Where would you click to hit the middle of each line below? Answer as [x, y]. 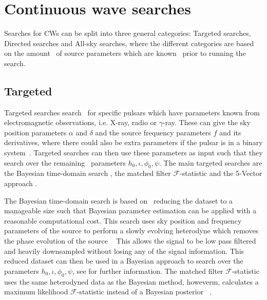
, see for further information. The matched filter [148, 271]
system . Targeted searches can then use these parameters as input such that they [133, 153]
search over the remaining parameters [65, 162]
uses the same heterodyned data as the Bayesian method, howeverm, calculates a [131, 281]
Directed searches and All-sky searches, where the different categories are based [129, 43]
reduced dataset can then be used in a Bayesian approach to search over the [124, 261]
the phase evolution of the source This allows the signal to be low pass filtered [130, 241]
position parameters [35, 132]
